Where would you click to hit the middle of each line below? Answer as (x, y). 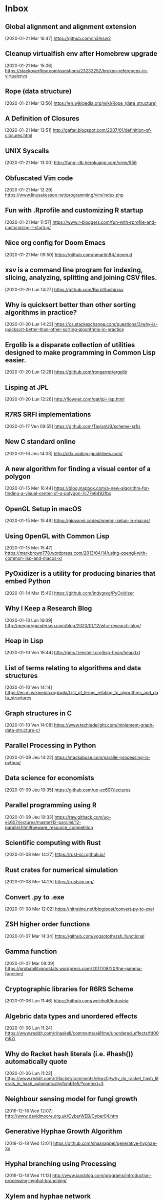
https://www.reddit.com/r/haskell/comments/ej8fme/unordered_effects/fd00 (82, 1033)
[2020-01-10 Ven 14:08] (29, 725)
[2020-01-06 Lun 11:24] (29, 1028)
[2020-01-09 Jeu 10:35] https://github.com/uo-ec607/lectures (68, 790)
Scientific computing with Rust (53, 843)
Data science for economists (50, 778)
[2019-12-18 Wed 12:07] (29, 1111)
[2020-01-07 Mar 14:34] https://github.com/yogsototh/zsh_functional (75, 936)
